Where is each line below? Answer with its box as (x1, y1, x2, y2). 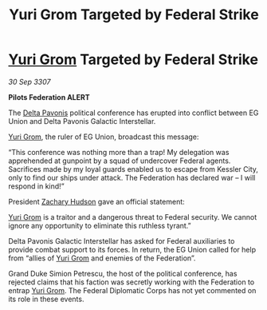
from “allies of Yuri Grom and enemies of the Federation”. (8, 253, 196, 263)
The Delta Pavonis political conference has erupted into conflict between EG (8, 108, 259, 117)
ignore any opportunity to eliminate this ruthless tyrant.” (8, 221, 191, 230)
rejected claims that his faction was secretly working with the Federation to (8, 277, 255, 287)
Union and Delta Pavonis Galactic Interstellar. (8, 116, 156, 125)
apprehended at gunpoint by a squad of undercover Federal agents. (8, 156, 231, 165)
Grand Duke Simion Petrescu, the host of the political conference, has (8, 268, 238, 278)
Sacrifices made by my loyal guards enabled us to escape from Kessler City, (8, 164, 259, 173)
